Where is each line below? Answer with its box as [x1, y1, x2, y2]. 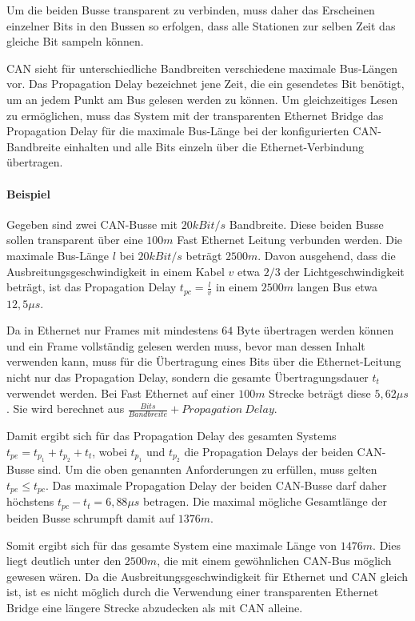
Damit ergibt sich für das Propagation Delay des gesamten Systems [6, 427, 337, 444]
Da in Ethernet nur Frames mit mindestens [6, 322, 218, 339]
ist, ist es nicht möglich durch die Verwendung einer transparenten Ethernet [6, 583, 379, 600]
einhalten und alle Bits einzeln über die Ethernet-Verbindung [64, 138, 364, 154]
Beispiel [6, 185, 50, 202]
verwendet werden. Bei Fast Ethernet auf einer [6, 384, 235, 401]
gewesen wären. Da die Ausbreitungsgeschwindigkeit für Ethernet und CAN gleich [6, 567, 409, 584]
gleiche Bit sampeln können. [6, 33, 144, 50]
